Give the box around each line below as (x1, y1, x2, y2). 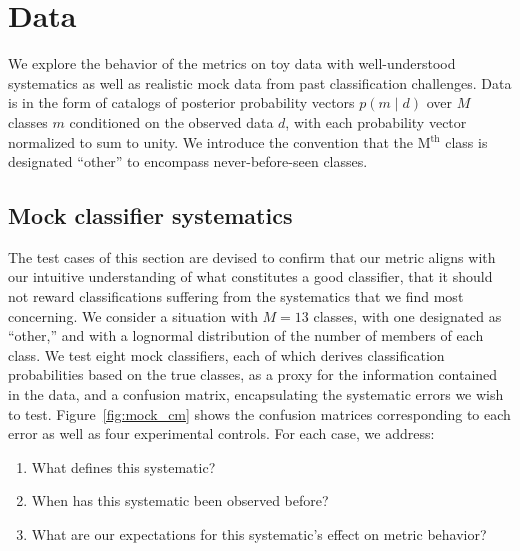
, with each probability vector (285, 111, 467, 132)
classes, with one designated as (313, 305, 502, 326)
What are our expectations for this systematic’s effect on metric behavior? (31, 524, 487, 545)
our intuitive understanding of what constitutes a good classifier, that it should (8, 266, 493, 287)
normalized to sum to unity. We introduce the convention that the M (8, 131, 431, 152)
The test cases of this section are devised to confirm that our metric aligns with (8, 246, 496, 267)
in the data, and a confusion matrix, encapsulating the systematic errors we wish (8, 384, 504, 405)
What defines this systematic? (31, 456, 216, 477)
